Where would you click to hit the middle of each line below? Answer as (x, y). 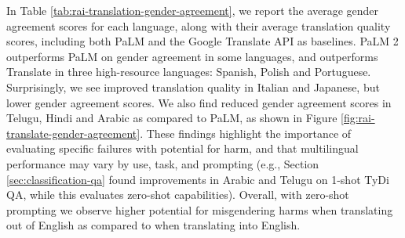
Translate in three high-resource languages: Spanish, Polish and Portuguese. (189, 72)
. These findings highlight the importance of (246, 133)
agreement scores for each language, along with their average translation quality (199, 25)
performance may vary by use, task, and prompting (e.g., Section (163, 163)
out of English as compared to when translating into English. (153, 225)
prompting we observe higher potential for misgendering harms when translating (200, 209)
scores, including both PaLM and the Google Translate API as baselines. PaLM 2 (202, 41)
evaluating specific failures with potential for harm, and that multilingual (182, 148)
